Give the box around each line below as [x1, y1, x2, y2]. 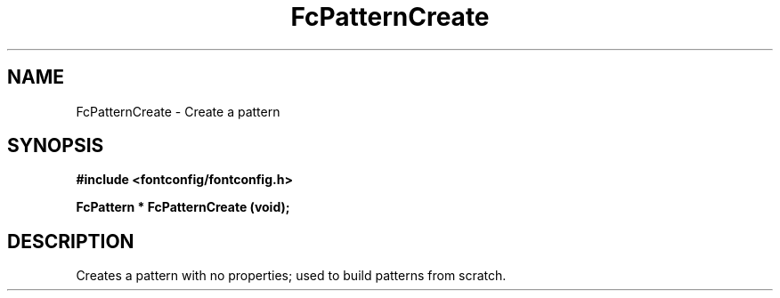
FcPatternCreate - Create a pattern [76, 103, 280, 119]
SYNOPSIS [7, 134, 104, 157]
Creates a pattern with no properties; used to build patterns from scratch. [76, 268, 507, 284]
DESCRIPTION [7, 230, 134, 253]
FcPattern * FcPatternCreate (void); [76, 199, 290, 215]
